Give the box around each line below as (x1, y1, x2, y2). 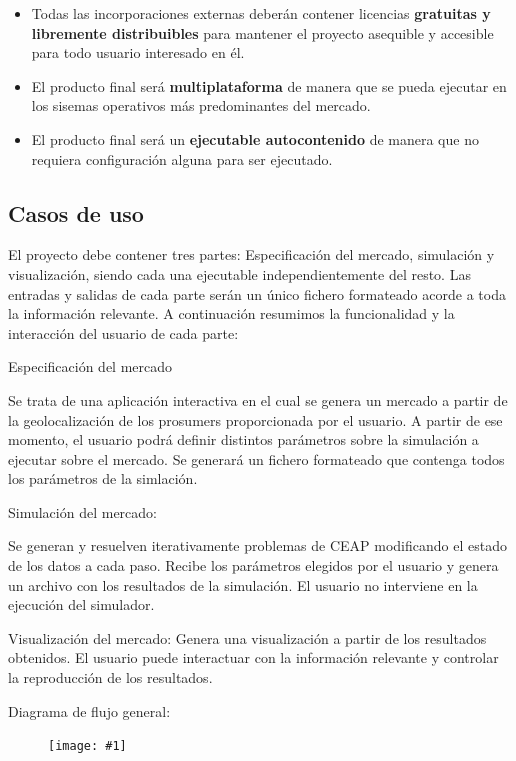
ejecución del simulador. (8, 594, 155, 615)
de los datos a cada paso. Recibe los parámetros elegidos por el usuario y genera (8, 555, 499, 576)
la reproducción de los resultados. (8, 667, 213, 688)
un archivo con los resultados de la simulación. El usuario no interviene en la (8, 574, 478, 595)
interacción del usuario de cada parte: (8, 322, 239, 343)
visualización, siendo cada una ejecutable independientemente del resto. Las (8, 263, 471, 284)
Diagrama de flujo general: (8, 700, 171, 721)
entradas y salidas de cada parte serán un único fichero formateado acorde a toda (8, 283, 506, 304)
